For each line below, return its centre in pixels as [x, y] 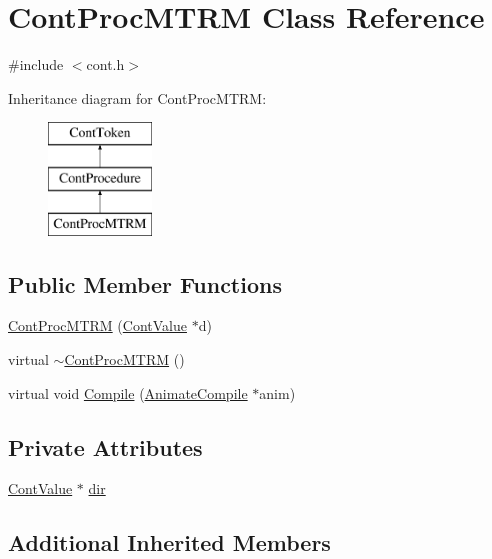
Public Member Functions [145, 283]
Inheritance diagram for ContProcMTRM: [137, 97]
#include [36, 64]
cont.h [105, 64]
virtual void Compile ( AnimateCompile [128, 392]
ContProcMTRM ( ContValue [97, 325]
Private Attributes [105, 446]
